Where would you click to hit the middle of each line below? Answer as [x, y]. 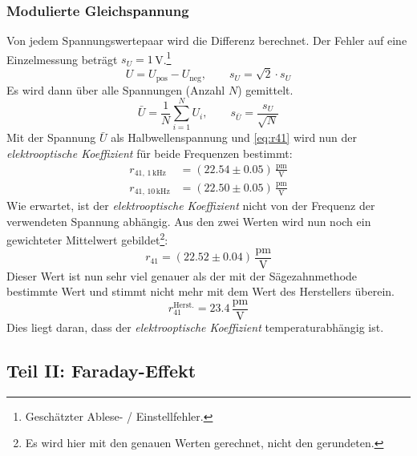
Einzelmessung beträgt [62, 59]
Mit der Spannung [51, 137]
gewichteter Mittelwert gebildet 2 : [87, 239]
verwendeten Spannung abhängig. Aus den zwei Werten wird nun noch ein [189, 221]
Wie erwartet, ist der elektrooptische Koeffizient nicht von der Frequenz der [191, 206]
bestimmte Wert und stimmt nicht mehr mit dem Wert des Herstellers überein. [200, 291]
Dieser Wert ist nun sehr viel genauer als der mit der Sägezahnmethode [182, 275]
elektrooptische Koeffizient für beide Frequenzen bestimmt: [150, 153]
